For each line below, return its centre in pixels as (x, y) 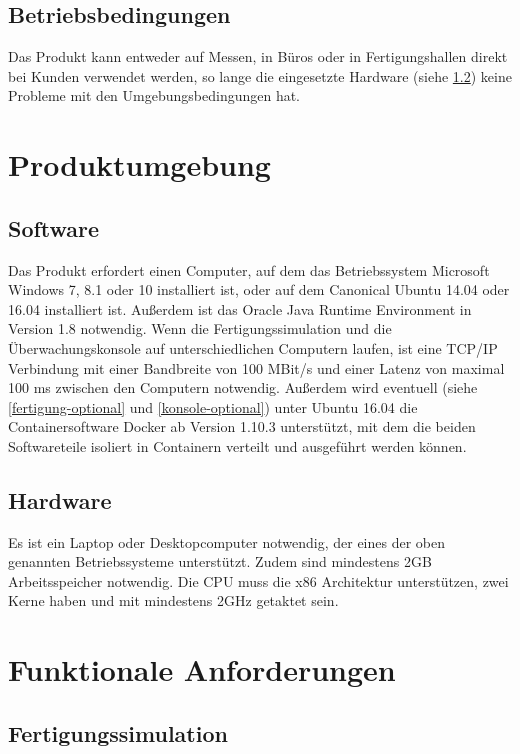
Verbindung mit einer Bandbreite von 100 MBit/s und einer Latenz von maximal (256, 367)
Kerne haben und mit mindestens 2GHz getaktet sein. (173, 600)
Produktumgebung (139, 164)
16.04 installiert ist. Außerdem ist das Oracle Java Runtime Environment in (240, 308)
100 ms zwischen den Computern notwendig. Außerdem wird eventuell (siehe (243, 387)
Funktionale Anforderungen (202, 669)
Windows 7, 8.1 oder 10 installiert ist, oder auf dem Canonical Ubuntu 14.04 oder (259, 289)
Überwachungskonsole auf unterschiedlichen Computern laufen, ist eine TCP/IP (253, 347)
